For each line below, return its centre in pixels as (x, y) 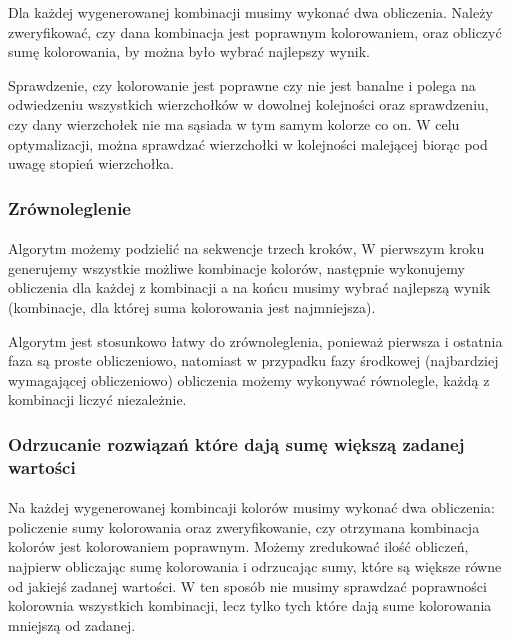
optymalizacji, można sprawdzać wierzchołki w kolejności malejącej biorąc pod (248, 143)
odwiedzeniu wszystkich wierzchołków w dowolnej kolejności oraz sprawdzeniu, (248, 104)
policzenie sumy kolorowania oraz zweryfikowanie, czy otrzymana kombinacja (244, 526)
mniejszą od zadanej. (72, 624)
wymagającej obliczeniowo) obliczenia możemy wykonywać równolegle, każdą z (249, 379)
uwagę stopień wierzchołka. (91, 163)
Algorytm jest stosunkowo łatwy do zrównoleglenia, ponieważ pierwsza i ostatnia (255, 340)
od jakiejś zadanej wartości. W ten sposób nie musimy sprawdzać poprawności (247, 585)
